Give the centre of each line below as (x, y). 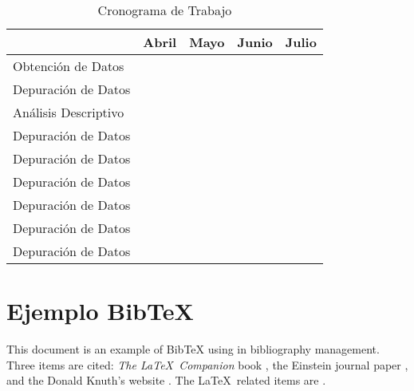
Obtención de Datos (69, 66)
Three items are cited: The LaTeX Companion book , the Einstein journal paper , (207, 364)
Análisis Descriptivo (69, 112)
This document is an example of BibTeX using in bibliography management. (193, 349)
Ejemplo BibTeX (100, 311)
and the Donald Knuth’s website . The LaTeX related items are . (166, 380)
